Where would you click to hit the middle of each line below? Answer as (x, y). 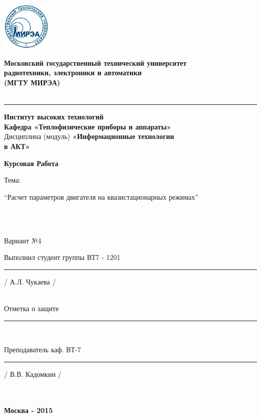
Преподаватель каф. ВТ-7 (43, 350)
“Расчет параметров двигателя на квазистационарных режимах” (101, 196)
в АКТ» (17, 146)
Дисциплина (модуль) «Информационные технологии (89, 136)
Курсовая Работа (31, 163)
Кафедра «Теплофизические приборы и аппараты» (88, 126)
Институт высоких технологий (54, 117)
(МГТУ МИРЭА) (32, 83)
